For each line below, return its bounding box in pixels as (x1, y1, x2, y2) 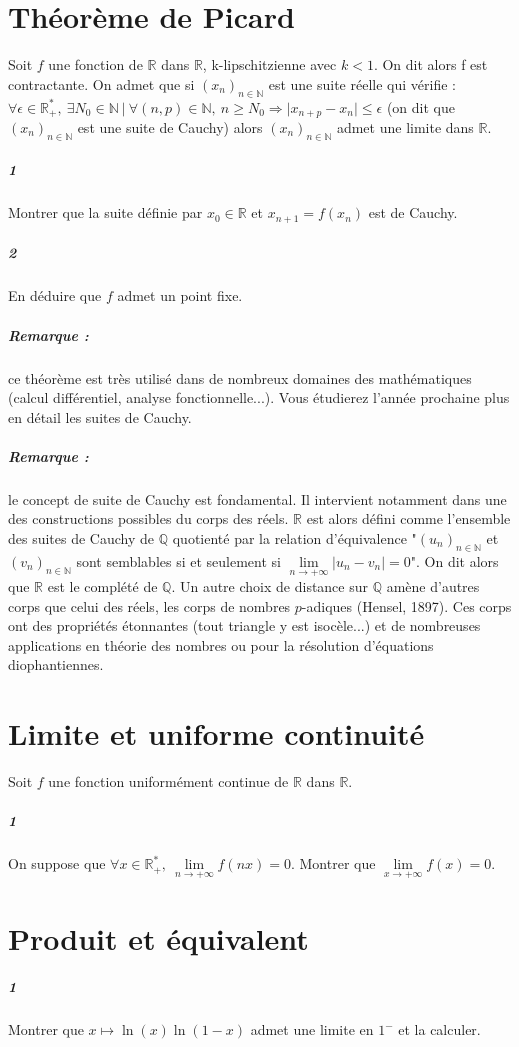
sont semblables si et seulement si (76, 550, 281, 571)
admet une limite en (250, 1019, 374, 1040)
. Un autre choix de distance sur (171, 576, 369, 597)
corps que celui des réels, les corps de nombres (8, 595, 291, 616)
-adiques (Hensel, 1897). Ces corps (301, 595, 512, 616)
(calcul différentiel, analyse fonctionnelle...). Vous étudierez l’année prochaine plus (8, 387, 510, 408)
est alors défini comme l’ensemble (306, 508, 511, 529)
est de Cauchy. (368, 202, 458, 223)
